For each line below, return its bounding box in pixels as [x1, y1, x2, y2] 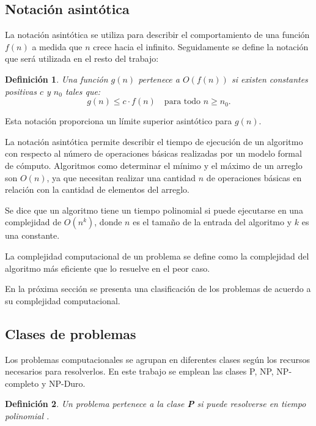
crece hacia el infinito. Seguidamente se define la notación [93, 40, 309, 53]
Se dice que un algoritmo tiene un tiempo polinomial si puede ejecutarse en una [5, 203, 303, 216]
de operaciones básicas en [206, 171, 302, 184]
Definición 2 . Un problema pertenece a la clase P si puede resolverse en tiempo [5, 397, 306, 410]
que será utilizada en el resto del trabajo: [5, 52, 159, 65]
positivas [5, 84, 37, 97]
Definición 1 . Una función [5, 72, 108, 85]
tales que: [65, 84, 101, 97]
